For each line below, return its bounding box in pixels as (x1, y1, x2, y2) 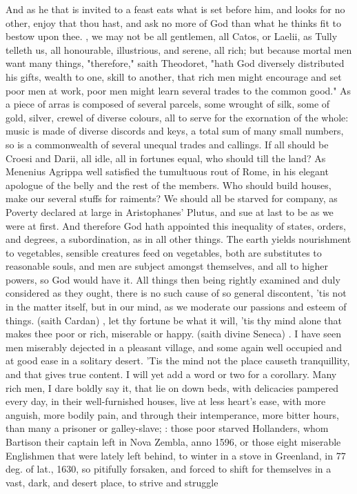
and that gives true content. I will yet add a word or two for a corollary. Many (6, 367, 337, 382)
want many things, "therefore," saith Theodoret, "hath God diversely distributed (6, 56, 345, 70)
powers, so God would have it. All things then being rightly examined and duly (6, 272, 340, 286)
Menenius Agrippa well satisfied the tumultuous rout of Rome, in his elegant (6, 164, 329, 179)
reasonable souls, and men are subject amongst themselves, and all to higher (6, 259, 329, 273)
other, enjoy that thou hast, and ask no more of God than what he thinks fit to (6, 15, 341, 30)
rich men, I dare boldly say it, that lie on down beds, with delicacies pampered (6, 380, 338, 395)
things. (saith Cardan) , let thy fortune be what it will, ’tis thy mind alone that (6, 313, 343, 327)
